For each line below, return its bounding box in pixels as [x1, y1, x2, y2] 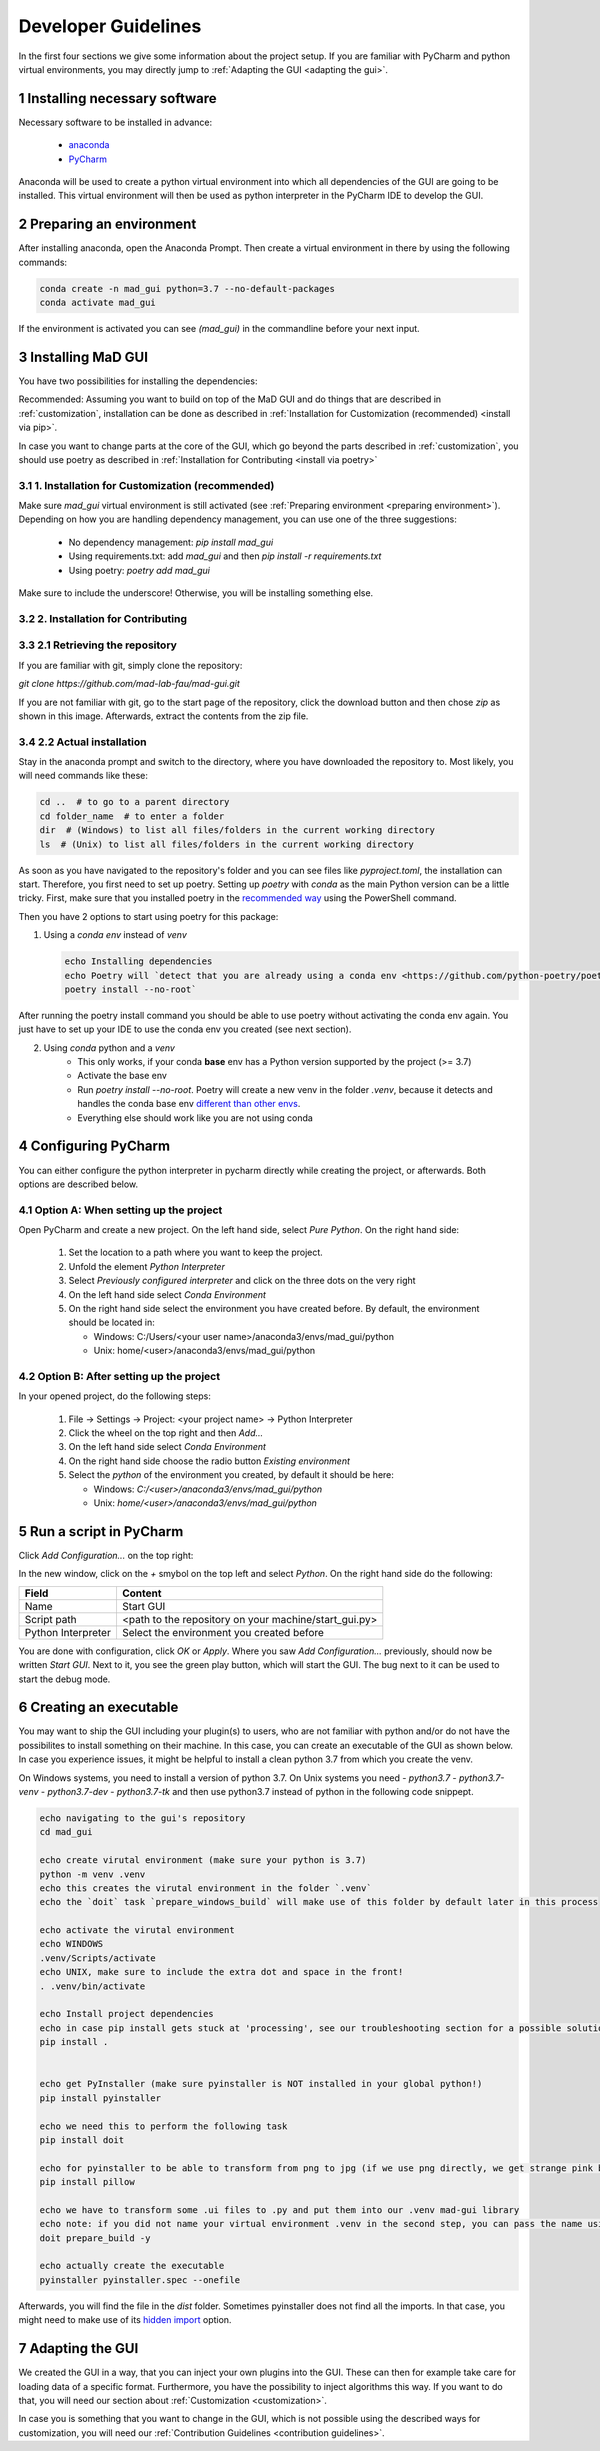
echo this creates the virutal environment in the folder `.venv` [39, 1882, 372, 1894]
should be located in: [68, 1316, 155, 1329]
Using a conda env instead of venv [43, 929, 187, 941]
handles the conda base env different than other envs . [77, 1098, 301, 1110]
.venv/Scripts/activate [39, 1952, 157, 1964]
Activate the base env [77, 1070, 167, 1082]
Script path [24, 1612, 77, 1626]
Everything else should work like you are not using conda [77, 1111, 314, 1124]
